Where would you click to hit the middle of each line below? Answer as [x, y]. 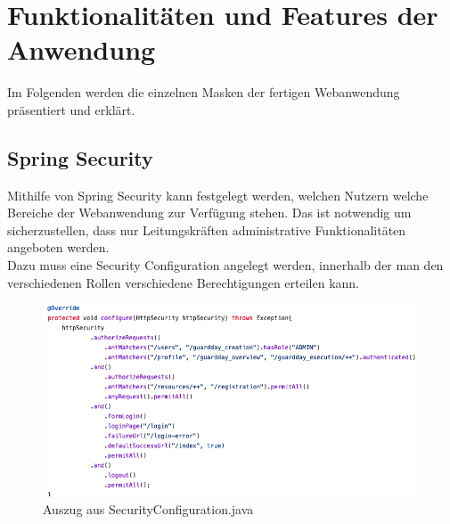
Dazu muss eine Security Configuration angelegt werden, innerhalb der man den [225, 265]
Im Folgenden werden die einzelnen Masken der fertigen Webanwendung [204, 92]
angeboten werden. [58, 247]
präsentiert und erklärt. [71, 109]
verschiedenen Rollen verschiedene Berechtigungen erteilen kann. [184, 282]
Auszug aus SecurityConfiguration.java [148, 508]
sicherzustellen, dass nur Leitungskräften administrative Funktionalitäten [207, 229]
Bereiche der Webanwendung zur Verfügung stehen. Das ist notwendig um [209, 213]
